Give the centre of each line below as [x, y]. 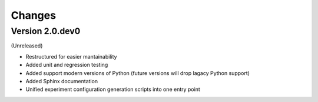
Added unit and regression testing [67, 65]
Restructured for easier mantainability [71, 56]
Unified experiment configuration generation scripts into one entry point [113, 89]
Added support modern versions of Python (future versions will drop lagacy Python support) [138, 73]
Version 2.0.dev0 [46, 31]
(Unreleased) [27, 46]
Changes [33, 15]
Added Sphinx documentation [62, 81]
